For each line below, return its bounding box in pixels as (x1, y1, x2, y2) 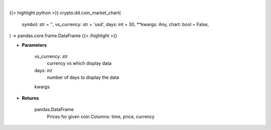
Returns (22, 95, 39, 101)
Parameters (22, 42, 47, 48)
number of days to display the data (47, 74, 119, 80)
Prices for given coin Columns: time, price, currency (47, 113, 155, 119)
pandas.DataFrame (34, 106, 74, 112)
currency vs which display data (47, 60, 112, 66)
